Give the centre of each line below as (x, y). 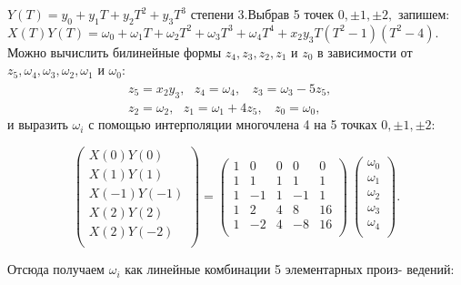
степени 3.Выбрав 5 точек (262, 14)
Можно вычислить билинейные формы (115, 51)
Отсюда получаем (56, 269)
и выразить (38, 124)
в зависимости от (365, 51)
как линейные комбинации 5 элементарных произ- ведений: (290, 269)
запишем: (424, 14)
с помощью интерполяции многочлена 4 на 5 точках (233, 124)
